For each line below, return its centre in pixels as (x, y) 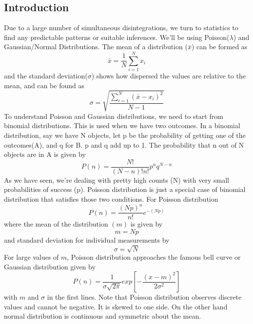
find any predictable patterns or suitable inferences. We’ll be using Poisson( (117, 37)
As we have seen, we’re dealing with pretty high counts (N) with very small (117, 180)
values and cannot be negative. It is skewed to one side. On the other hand (116, 306)
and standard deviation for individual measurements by (87, 239)
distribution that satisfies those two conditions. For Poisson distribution (111, 199)
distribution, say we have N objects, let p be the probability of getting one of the (125, 135)
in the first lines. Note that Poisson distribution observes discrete (144, 297)
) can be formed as (219, 47)
